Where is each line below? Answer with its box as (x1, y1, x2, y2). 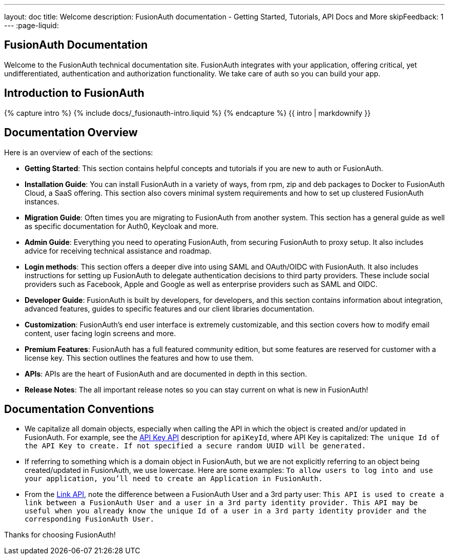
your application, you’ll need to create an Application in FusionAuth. (25, 474, 323, 483)
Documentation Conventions (4, 402, 154, 416)
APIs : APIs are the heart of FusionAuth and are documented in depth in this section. (25, 369, 307, 378)
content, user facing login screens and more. (25, 328, 176, 338)
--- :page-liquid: (4, 21, 59, 30)
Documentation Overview (4, 126, 138, 139)
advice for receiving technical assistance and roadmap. (25, 246, 212, 255)
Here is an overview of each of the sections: (4, 148, 153, 157)
